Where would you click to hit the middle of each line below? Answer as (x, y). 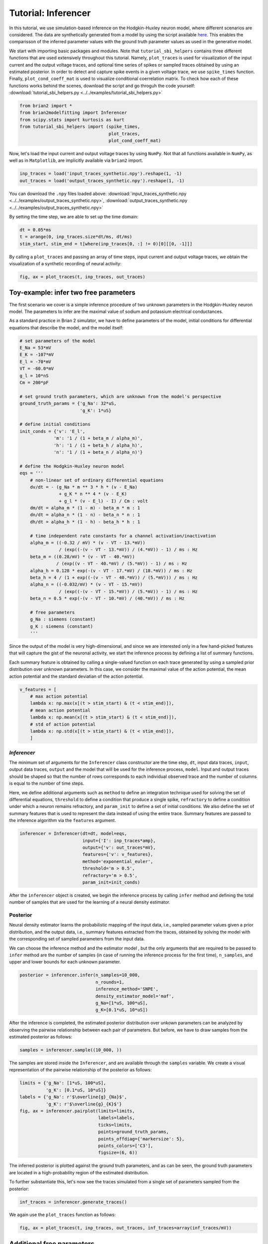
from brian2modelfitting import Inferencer (73, 113)
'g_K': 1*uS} (96, 410)
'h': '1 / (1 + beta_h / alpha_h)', (98, 445)
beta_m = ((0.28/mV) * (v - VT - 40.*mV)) (82, 557)
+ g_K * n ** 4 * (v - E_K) (93, 494)
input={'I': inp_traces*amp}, (119, 840)
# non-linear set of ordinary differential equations (97, 480)
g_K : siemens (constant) (62, 626)
